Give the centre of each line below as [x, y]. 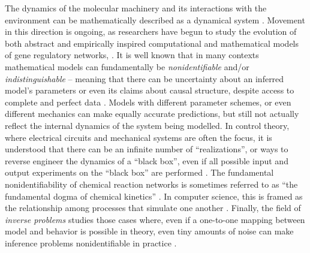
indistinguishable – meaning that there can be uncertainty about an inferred [145, 78]
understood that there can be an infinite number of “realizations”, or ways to [147, 149]
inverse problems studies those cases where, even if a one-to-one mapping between [155, 219]
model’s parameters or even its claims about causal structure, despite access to [150, 90]
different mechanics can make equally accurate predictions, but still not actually [152, 114]
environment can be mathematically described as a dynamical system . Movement [155, 19]
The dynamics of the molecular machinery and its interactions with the [136, 8]
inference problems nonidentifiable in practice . [91, 243]
